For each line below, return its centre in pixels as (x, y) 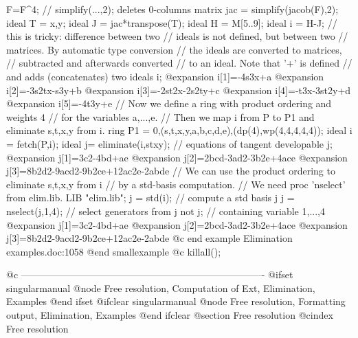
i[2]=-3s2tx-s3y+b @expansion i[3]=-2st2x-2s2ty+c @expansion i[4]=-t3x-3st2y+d (179, 90)
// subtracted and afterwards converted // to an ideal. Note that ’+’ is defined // (179, 63)
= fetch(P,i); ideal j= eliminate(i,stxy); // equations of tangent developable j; (169, 143)
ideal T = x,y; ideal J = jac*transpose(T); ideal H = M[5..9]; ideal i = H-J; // (172, 22)
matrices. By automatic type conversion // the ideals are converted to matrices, (174, 49)
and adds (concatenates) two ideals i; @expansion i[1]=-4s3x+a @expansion (165, 76)
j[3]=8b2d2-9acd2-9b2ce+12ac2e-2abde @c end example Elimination (149, 238)
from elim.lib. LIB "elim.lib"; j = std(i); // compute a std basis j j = (150, 198)
